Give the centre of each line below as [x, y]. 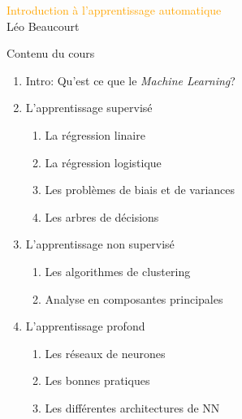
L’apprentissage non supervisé [100, 244]
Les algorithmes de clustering [118, 271]
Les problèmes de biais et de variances [140, 190]
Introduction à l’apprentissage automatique [114, 10]
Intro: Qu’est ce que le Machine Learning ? [130, 80]
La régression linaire [95, 134]
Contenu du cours [51, 53]
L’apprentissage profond [85, 326]
